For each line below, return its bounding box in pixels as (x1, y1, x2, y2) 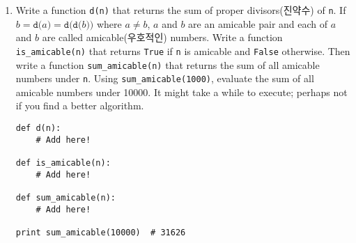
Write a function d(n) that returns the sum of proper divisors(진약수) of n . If (15, 3, 346, 17)
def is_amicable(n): (15, 157, 111, 168)
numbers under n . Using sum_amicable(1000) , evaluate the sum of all (15, 71, 314, 86)
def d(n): (15, 123, 61, 133)
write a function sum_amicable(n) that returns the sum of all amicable (15, 57, 320, 72)
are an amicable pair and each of (188, 16, 328, 31)
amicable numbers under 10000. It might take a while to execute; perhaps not (15, 84, 348, 99)
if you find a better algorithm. (15, 98, 144, 113)
